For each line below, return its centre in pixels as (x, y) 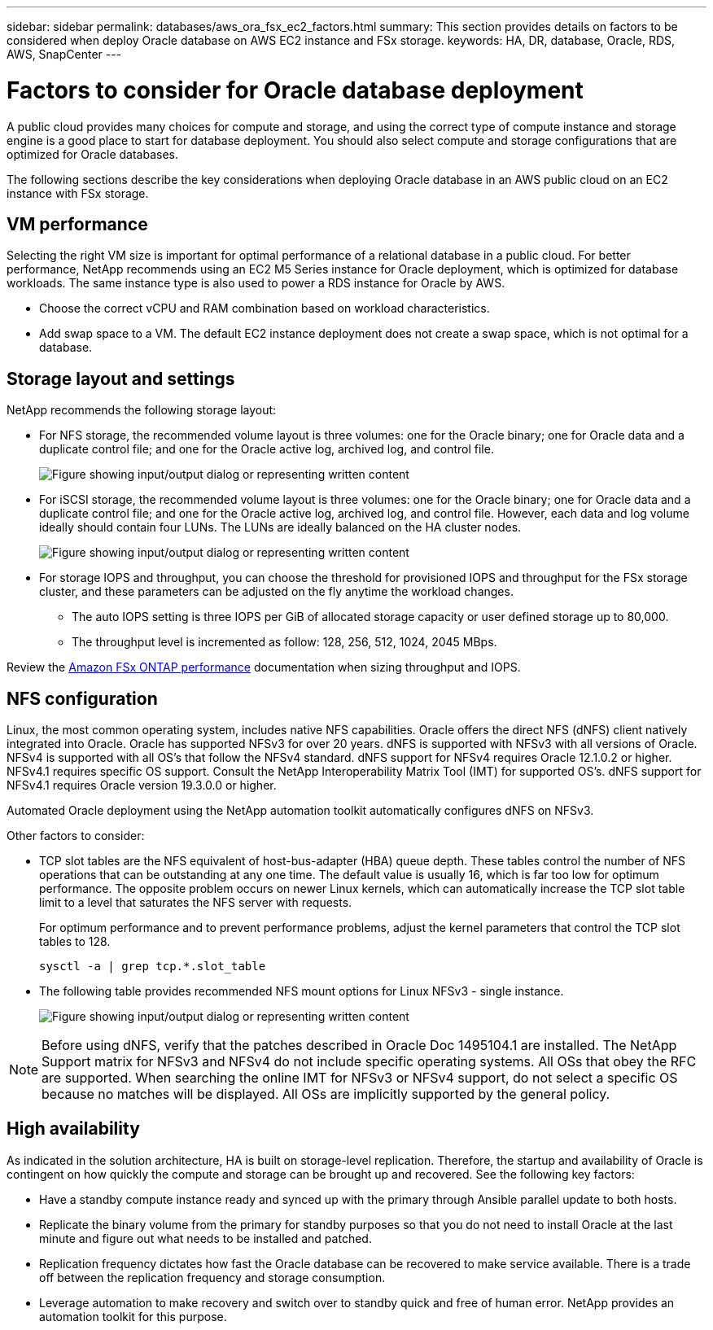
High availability (73, 1129)
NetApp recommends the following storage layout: (142, 410)
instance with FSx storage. (78, 193)
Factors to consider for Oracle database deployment (295, 90)
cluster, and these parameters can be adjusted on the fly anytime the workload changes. (276, 592)
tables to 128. (75, 942)
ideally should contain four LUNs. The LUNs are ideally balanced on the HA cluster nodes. (280, 527)
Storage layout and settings (121, 378)
